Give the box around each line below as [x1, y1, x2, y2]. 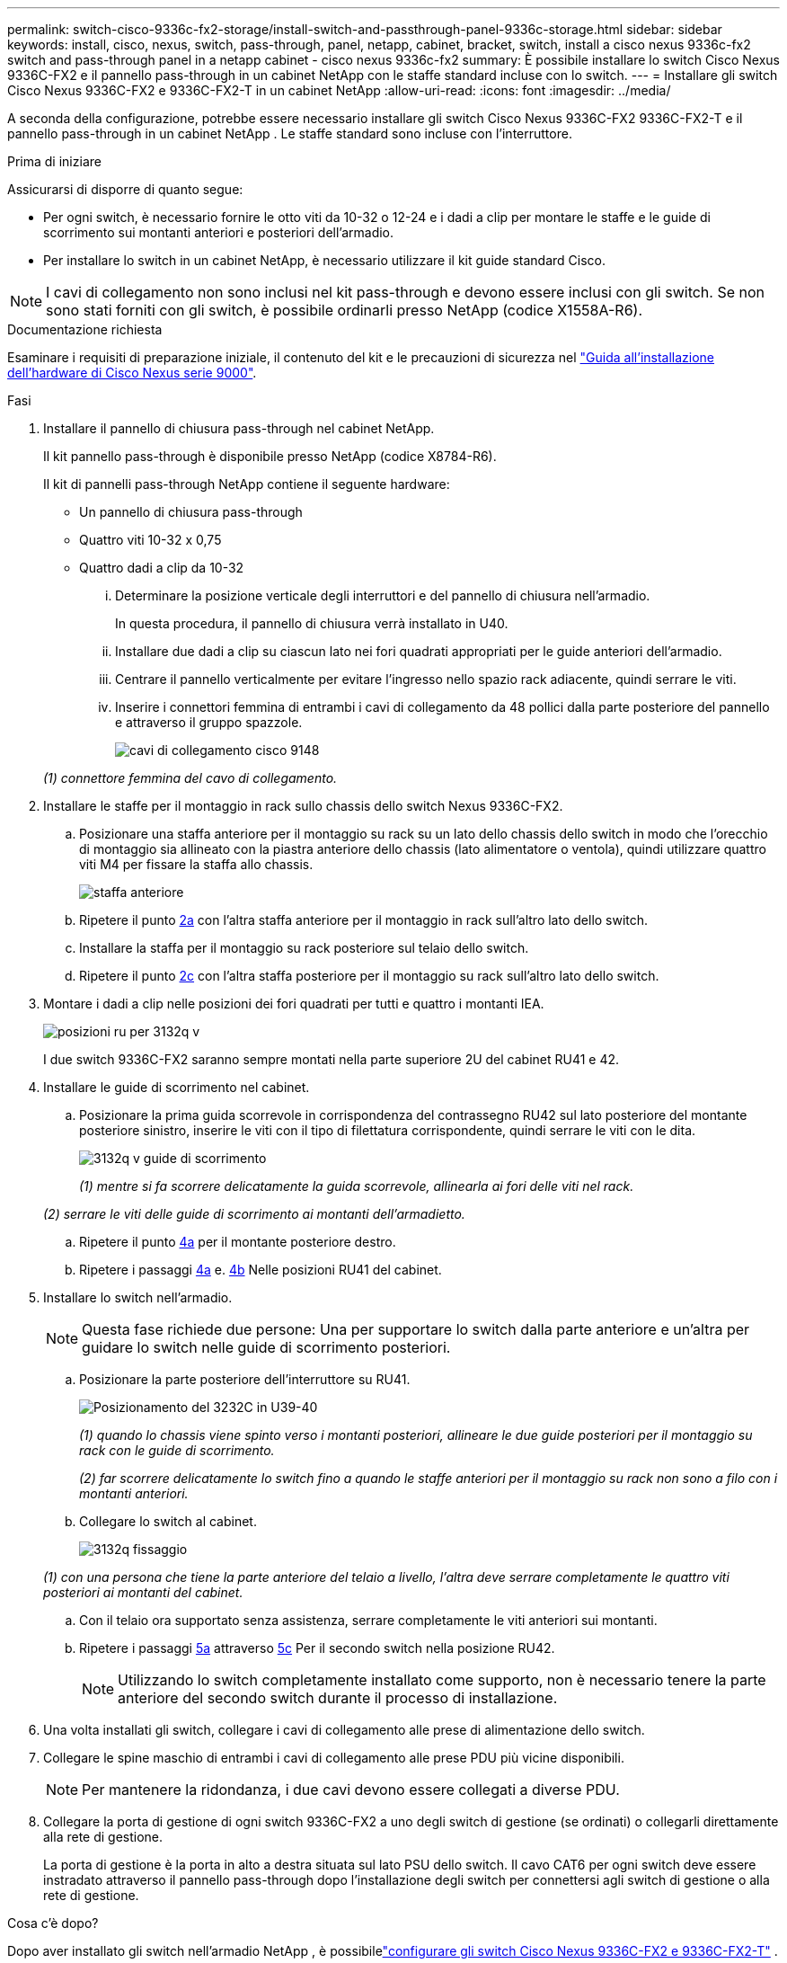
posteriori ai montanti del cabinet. [43, 1585, 243, 1600]
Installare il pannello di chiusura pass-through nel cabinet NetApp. [43, 421, 435, 436]
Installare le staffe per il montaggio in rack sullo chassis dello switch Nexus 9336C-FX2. [43, 798, 563, 813]
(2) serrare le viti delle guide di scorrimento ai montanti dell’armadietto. [43, 1206, 465, 1221]
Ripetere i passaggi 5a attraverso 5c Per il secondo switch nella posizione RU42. [79, 1640, 555, 1656]
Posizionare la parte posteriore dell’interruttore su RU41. [79, 1372, 411, 1387]
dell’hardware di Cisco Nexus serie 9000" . [7, 365, 257, 380]
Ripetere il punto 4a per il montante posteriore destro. [79, 1234, 396, 1249]
